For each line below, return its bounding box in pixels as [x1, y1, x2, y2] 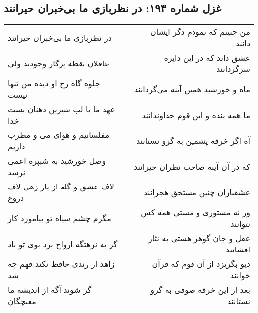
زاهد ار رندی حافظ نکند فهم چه [8, 258, 115, 270]
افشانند [226, 244, 250, 255]
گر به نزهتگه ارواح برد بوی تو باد [8, 238, 118, 250]
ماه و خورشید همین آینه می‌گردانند [134, 83, 250, 95]
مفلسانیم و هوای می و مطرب [8, 129, 110, 141]
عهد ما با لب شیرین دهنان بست [8, 103, 115, 115]
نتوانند [230, 218, 250, 230]
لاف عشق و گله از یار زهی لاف [8, 181, 114, 192]
